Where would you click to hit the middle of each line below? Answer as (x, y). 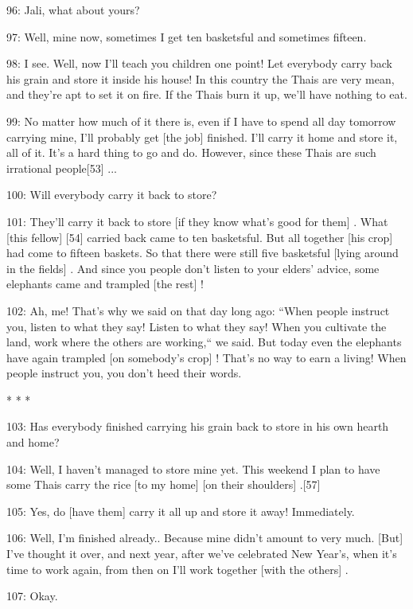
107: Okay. (32, 596)
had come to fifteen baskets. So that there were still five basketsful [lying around (203, 253)
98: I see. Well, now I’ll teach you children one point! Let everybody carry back (199, 63)
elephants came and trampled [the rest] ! (105, 284)
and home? (33, 442)
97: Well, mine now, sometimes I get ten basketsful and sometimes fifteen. (187, 36)
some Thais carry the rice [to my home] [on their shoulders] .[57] (164, 484)
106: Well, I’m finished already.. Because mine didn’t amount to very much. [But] (205, 538)
